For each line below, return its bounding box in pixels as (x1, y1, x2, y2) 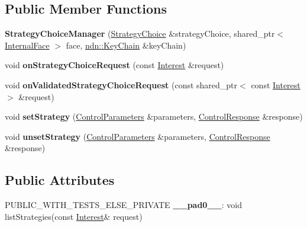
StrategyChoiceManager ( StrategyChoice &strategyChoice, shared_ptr (5, 27, 275, 40)
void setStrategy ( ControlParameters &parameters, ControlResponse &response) (5, 110, 303, 123)
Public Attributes (5, 171, 115, 189)
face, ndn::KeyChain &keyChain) (66, 39, 186, 51)
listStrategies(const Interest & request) (5, 210, 143, 222)
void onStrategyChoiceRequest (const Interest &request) (5, 59, 224, 71)
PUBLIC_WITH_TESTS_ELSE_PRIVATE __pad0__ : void (5, 199, 242, 211)
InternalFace (5, 39, 50, 51)
